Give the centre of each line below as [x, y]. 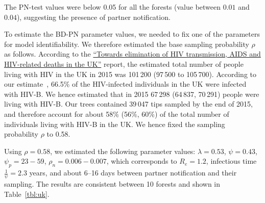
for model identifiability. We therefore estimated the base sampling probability [127, 44]
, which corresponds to [142, 161]
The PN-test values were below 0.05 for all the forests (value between [113, 7]
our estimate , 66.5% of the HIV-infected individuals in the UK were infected [125, 84]
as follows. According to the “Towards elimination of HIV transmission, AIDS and [132, 54]
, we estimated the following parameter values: [123, 151]
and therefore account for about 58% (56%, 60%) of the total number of [117, 113]
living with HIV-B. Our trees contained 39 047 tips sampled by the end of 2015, [128, 104]
